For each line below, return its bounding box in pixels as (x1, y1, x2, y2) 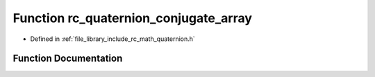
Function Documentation (12, 53, 123, 65)
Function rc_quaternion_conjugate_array (12, 10, 253, 26)
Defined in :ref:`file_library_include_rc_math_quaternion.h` (30, 35, 196, 43)
